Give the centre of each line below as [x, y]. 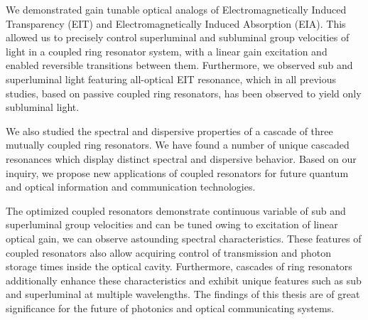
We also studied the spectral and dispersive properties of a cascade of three [169, 130]
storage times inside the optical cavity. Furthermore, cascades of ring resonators [179, 266]
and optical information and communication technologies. [131, 187]
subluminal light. [43, 107]
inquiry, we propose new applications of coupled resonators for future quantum [177, 172]
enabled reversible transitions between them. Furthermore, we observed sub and [179, 65]
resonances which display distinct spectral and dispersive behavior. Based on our [181, 158]
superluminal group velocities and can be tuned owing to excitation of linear [172, 224]
